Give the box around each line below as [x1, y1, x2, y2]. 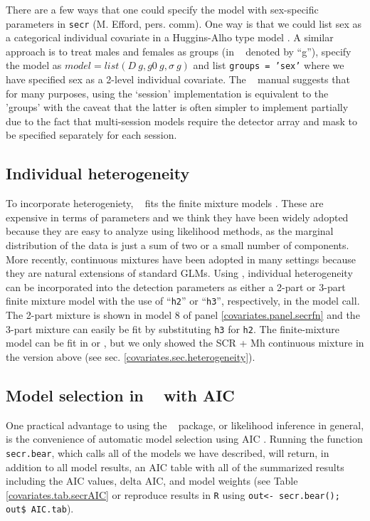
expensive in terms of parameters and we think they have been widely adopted [6, 209, 349, 224]
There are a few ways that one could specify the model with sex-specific [6, 2, 319, 16]
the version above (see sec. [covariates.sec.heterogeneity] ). [6, 349, 255, 364]
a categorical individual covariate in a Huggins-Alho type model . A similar [6, 30, 334, 45]
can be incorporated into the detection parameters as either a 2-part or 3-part [6, 279, 346, 294]
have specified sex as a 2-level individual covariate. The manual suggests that [6, 72, 350, 87]
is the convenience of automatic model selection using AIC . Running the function [6, 431, 363, 446]
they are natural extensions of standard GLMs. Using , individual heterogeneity [6, 265, 353, 280]
